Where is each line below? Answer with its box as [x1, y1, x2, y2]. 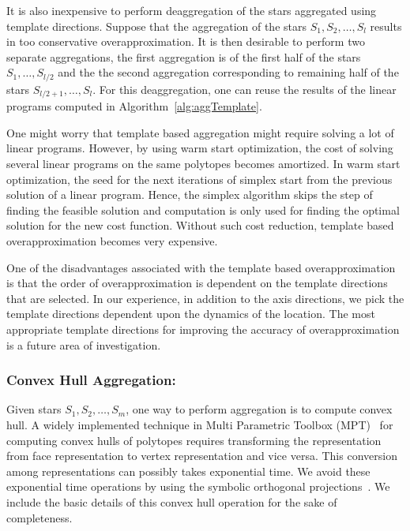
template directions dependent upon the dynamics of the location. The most [6, 305, 375, 322]
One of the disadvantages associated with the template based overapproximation [6, 259, 396, 275]
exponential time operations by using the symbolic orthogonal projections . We [6, 478, 390, 495]
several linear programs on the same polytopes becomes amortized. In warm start [6, 155, 401, 172]
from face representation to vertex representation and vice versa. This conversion [6, 447, 397, 464]
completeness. [6, 509, 73, 525]
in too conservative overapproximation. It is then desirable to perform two [6, 33, 365, 50]
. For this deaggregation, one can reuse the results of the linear [92, 80, 397, 97]
